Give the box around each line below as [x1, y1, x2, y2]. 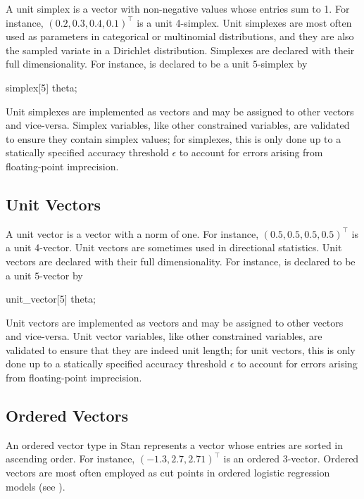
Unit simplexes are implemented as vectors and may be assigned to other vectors [6, 103, 354, 118]
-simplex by [257, 56, 308, 71]
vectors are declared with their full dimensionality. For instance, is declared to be [6, 253, 356, 268]
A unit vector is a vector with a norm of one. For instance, [6, 226, 259, 241]
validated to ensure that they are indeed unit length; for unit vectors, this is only [6, 342, 356, 357]
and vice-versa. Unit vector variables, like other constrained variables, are [6, 329, 322, 343]
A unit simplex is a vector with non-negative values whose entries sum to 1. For [6, 1, 350, 15]
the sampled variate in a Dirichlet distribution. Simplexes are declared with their [6, 42, 355, 57]
